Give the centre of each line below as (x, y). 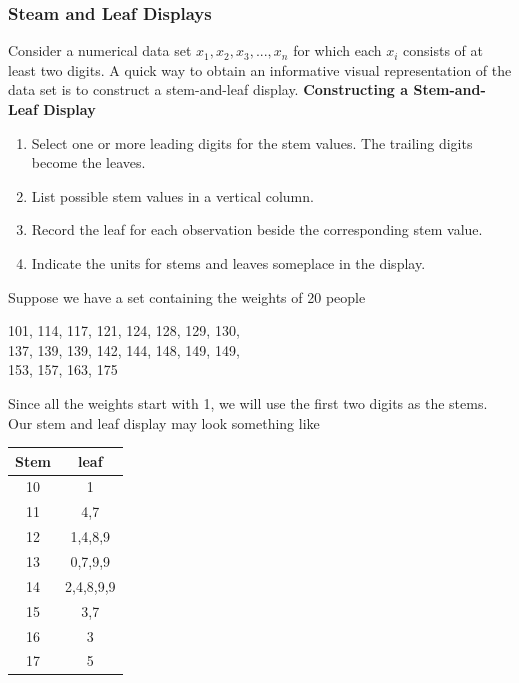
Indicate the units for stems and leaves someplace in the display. (228, 262)
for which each (337, 50)
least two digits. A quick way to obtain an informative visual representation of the (260, 69)
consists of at (443, 50)
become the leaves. (88, 162)
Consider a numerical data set (100, 50)
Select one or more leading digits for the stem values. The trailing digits (252, 142)
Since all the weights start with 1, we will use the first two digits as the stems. (248, 402)
